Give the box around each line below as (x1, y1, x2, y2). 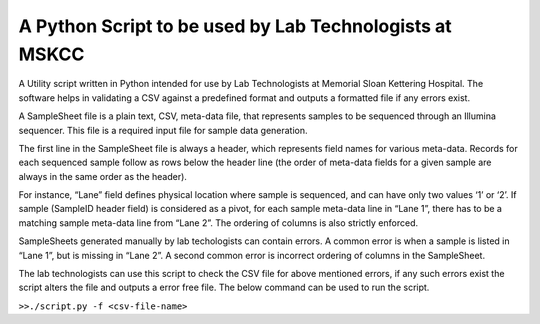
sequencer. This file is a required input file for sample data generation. (18, 124, 309, 136)
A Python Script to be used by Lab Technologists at (18, 15, 452, 37)
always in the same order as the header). (18, 170, 187, 182)
